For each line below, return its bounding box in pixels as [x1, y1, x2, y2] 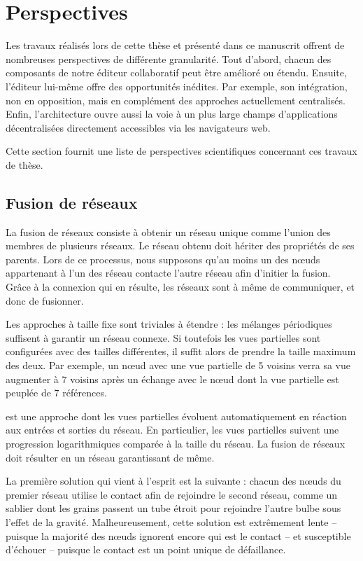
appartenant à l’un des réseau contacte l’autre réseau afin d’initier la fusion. [6, 265, 331, 280]
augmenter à [6, 371, 59, 386]
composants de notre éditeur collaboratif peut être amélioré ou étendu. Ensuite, [6, 65, 347, 80]
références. [62, 385, 107, 400]
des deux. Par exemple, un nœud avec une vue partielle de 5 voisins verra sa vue [6, 358, 350, 373]
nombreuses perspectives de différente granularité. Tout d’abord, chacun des [6, 51, 332, 66]
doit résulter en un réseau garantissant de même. [6, 450, 215, 464]
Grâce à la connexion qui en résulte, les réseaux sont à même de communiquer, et [6, 279, 355, 294]
